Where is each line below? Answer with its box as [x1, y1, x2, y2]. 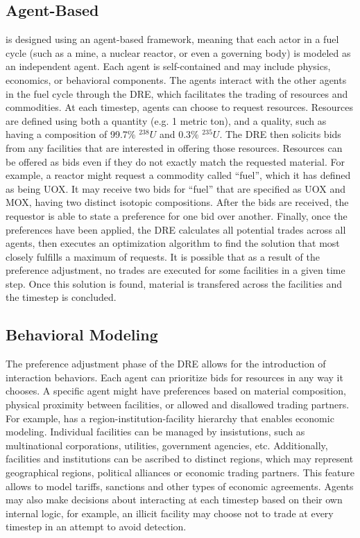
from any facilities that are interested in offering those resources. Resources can [6, 140, 343, 155]
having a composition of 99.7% [6, 127, 136, 141]
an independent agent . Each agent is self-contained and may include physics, [6, 59, 331, 73]
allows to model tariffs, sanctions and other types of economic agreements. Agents [6, 478, 354, 493]
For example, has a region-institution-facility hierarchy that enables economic [6, 410, 334, 425]
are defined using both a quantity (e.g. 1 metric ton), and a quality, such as [6, 113, 327, 128]
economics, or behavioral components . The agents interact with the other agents [6, 72, 347, 87]
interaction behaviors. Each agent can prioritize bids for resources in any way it [6, 370, 343, 384]
